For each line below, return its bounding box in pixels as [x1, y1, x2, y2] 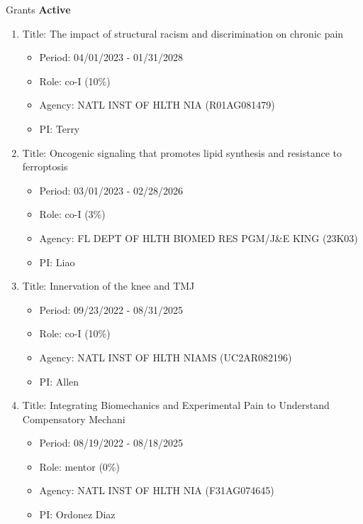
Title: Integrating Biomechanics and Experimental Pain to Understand [22, 398, 330, 413]
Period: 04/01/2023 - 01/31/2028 [39, 50, 184, 65]
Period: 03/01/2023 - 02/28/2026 [39, 182, 184, 197]
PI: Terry [39, 121, 80, 136]
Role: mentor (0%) [39, 459, 120, 474]
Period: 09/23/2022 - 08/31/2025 [39, 302, 184, 317]
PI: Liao [39, 254, 75, 269]
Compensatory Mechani [22, 411, 125, 426]
